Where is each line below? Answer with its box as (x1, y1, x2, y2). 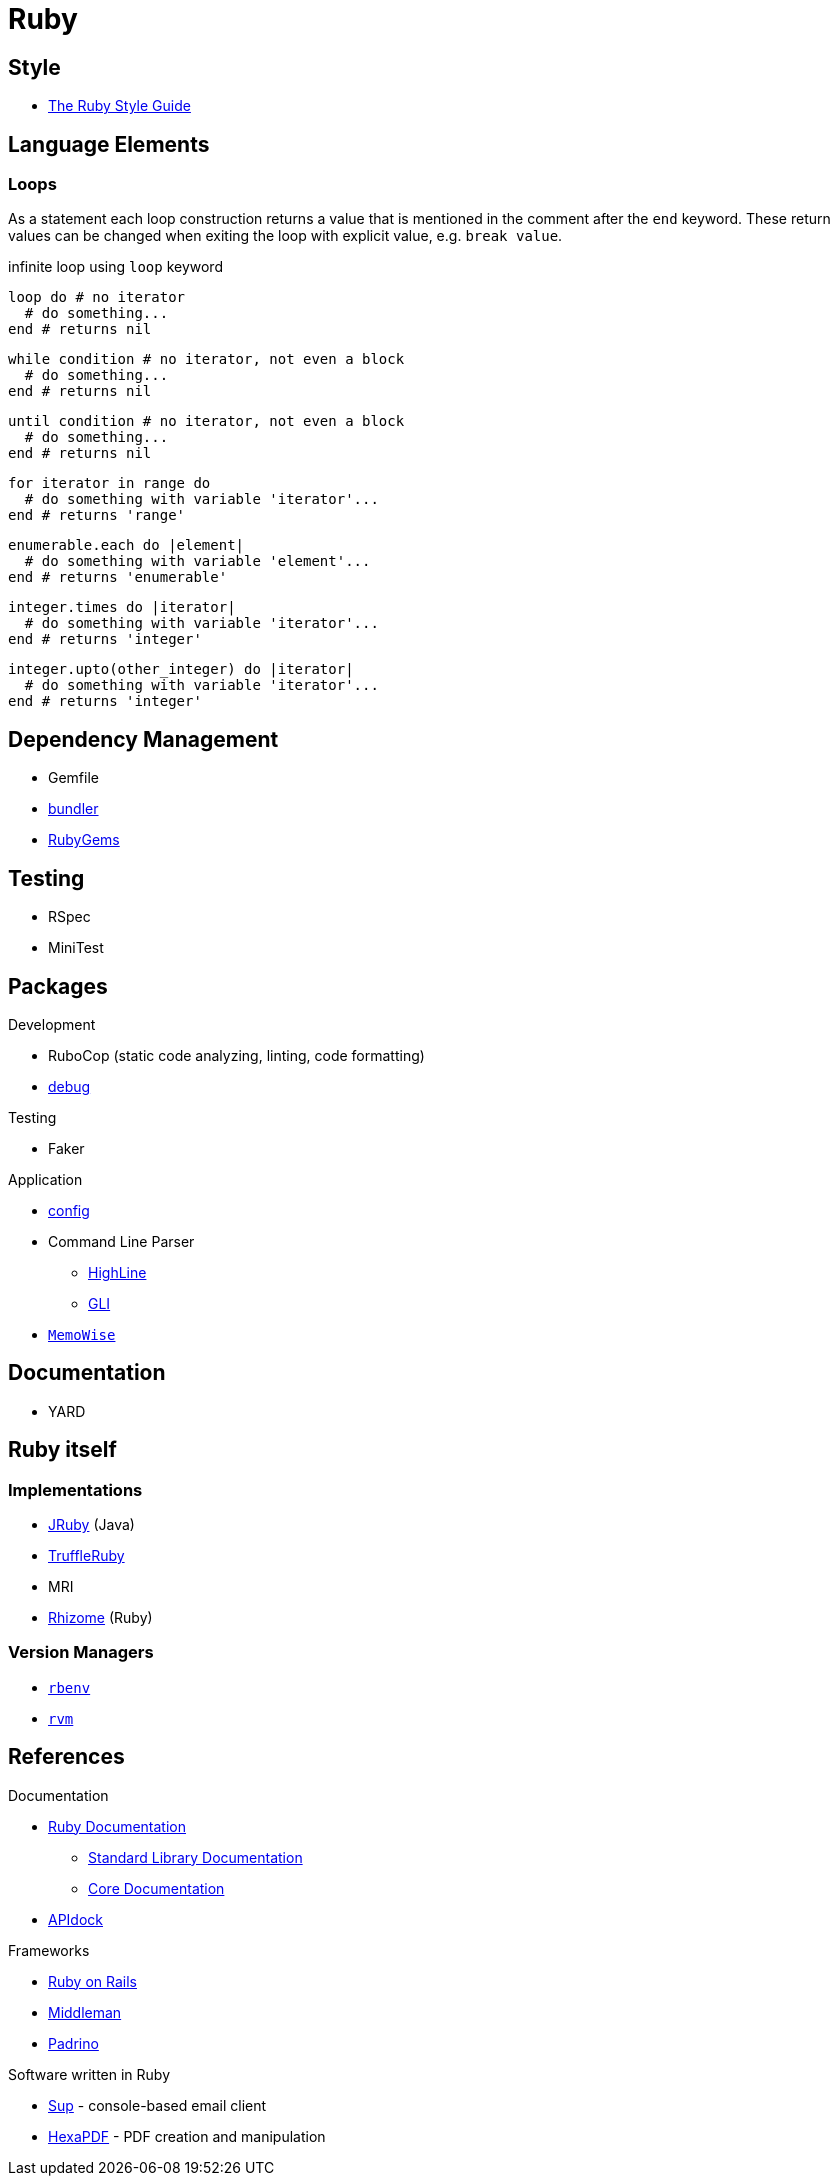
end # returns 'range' (8, 507, 186, 524)
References (8, 1744, 125, 1770)
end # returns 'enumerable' (8, 569, 228, 586)
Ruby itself (8, 1437, 117, 1463)
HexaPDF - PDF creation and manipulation (48, 2127, 326, 2145)
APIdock (48, 1910, 104, 1928)
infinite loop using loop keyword (8, 258, 223, 276)
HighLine (88, 1263, 147, 1281)
